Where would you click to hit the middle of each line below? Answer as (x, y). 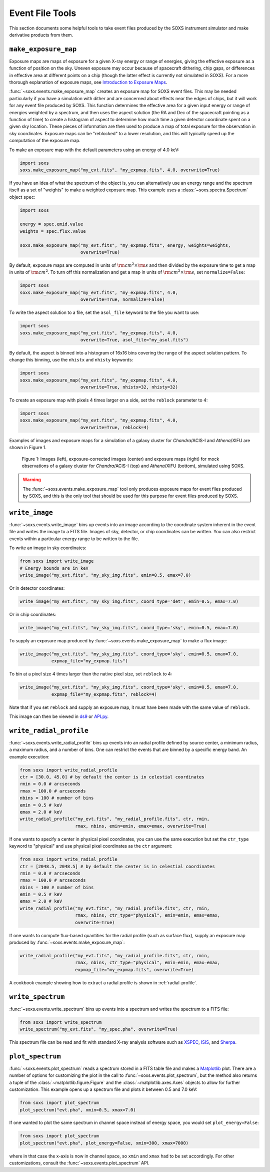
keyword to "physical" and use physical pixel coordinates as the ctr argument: (91, 846)
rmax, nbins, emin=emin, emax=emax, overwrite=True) (141, 826)
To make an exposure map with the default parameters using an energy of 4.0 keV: (94, 150)
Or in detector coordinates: (37, 588)
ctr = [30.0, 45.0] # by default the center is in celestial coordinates (112, 777)
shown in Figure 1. (28, 448)
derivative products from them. (41, 35)
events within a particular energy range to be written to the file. (74, 539)
